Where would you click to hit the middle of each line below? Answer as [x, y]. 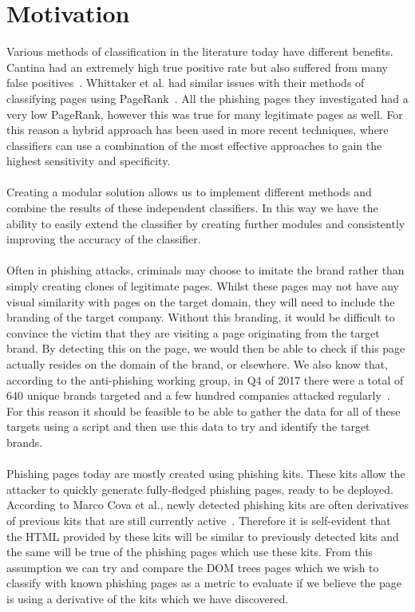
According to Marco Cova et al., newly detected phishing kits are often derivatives [207, 505]
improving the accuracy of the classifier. [104, 239]
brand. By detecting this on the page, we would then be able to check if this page [206, 348]
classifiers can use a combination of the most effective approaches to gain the [194, 145]
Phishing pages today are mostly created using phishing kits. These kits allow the [206, 474]
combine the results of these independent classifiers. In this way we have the [192, 208]
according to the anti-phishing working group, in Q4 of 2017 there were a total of [205, 379]
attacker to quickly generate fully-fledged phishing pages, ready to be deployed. [200, 489]
